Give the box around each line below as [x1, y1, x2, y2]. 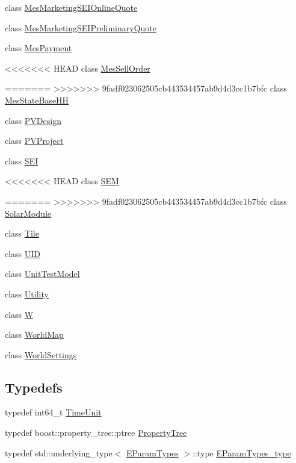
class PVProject [5, 134, 64, 147]
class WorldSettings [5, 348, 77, 361]
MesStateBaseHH [5, 93, 69, 106]
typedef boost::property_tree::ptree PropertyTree [5, 426, 187, 439]
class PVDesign [5, 114, 61, 126]
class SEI [5, 154, 39, 167]
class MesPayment [5, 42, 72, 54]
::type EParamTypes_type [193, 446, 291, 459]
